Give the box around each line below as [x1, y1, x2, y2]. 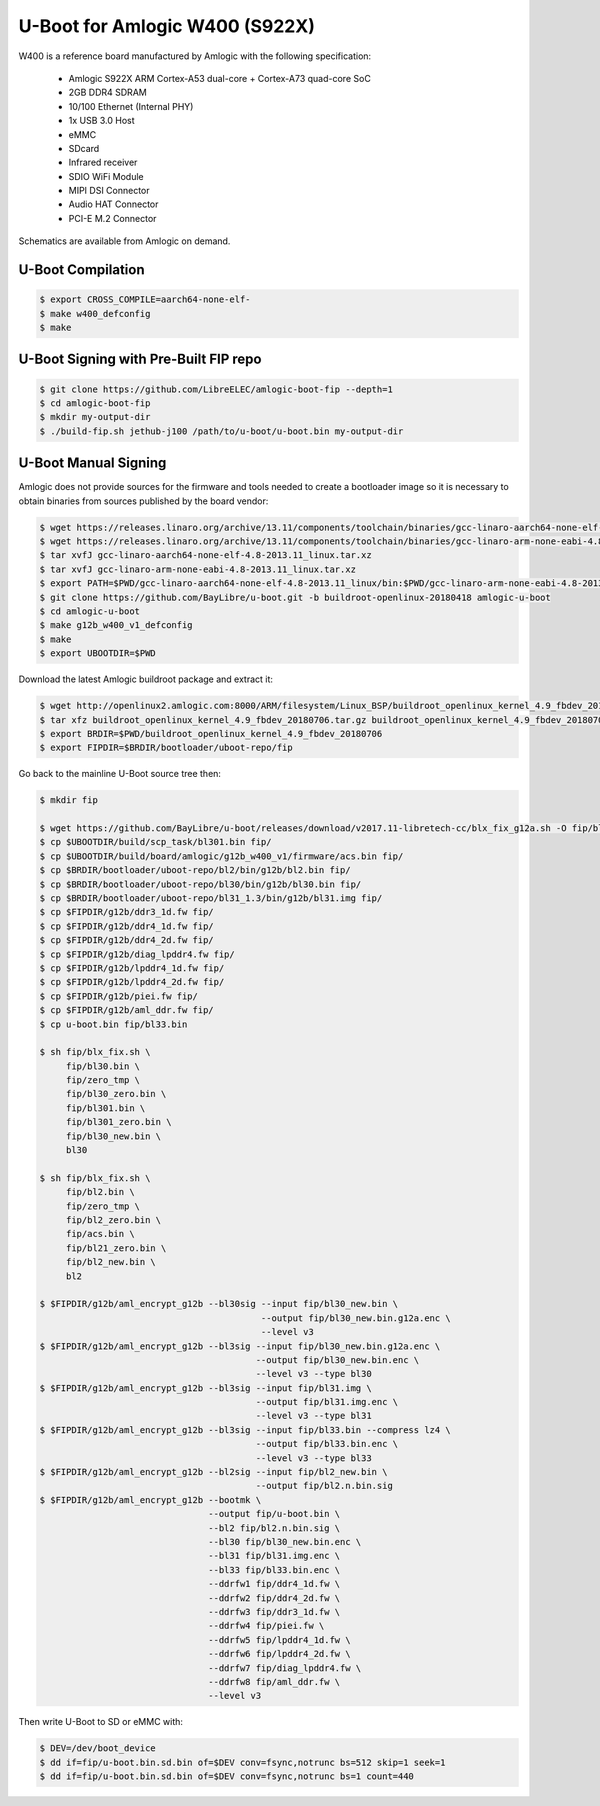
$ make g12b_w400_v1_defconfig [39, 620, 194, 631]
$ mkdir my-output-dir [39, 411, 151, 423]
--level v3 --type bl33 [255, 1452, 372, 1464]
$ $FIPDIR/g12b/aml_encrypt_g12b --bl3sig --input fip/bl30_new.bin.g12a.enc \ [39, 1340, 441, 1352]
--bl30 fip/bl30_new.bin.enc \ [208, 1536, 362, 1547]
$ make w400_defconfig [39, 308, 151, 319]
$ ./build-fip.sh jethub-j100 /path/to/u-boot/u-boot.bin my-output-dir [39, 425, 404, 437]
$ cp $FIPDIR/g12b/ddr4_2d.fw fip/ [39, 935, 214, 946]
